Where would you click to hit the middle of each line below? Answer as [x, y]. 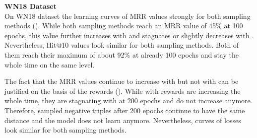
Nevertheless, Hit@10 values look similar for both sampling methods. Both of [122, 45]
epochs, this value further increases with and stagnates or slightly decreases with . [129, 35]
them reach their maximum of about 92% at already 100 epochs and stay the [122, 54]
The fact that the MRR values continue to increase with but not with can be [122, 81]
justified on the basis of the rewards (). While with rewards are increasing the [123, 91]
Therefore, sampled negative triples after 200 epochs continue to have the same [125, 110]
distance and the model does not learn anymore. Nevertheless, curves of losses [123, 120]
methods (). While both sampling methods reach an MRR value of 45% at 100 [124, 26]
